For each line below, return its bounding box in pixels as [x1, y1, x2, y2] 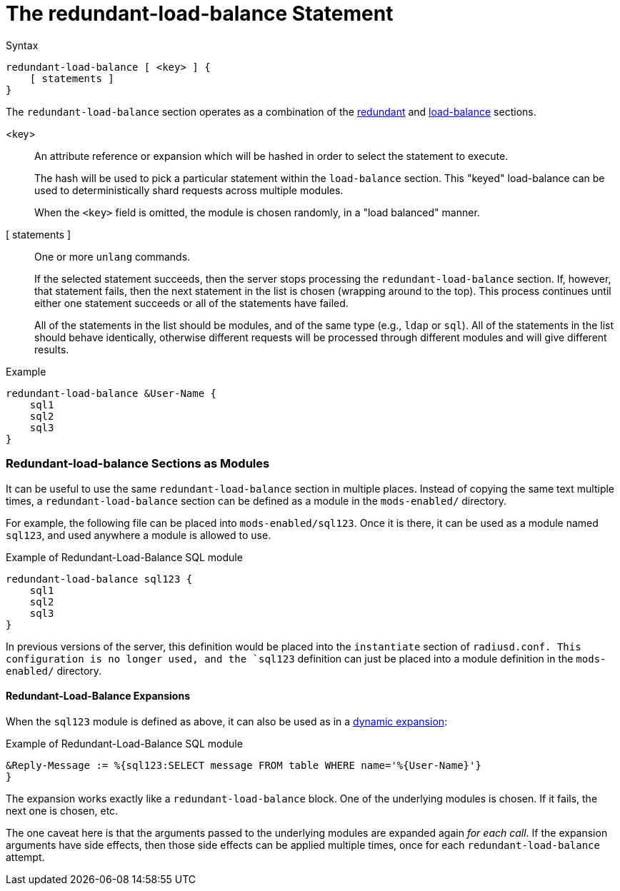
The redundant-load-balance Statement [6, 1, 394, 26]
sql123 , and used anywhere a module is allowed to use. [6, 528, 271, 541]
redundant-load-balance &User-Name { [6, 387, 217, 399]
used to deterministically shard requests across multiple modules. [34, 183, 344, 196]
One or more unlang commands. [34, 250, 191, 263]
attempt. [6, 850, 45, 863]
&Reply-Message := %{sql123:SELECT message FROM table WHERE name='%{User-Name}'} [6, 759, 481, 771]
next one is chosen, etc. [6, 804, 119, 817]
